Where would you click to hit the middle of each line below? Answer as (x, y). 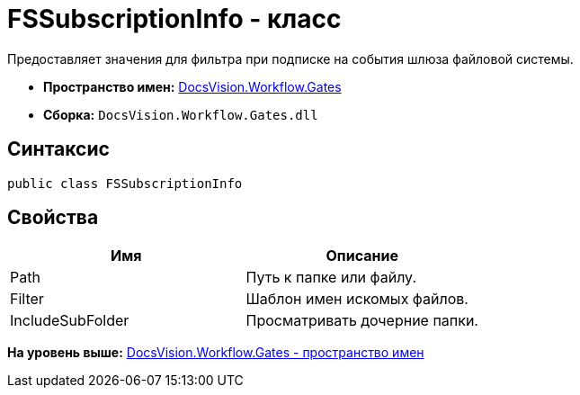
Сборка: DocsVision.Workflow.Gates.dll (181, 114)
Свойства (53, 218)
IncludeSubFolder (70, 321)
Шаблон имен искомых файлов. (357, 299)
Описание (362, 256)
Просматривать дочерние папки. (362, 321)
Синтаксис (58, 149)
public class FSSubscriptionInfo (125, 183)
